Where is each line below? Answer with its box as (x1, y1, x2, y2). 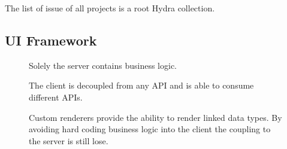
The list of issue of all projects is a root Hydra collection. (5, 2, 215, 14)
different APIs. (29, 90, 83, 103)
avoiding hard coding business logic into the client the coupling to (29, 123, 271, 135)
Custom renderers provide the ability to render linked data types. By (29, 111, 282, 123)
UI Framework (5, 31, 97, 49)
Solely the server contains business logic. (29, 59, 177, 71)
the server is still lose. (29, 134, 108, 147)
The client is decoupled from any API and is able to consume (29, 79, 254, 92)
